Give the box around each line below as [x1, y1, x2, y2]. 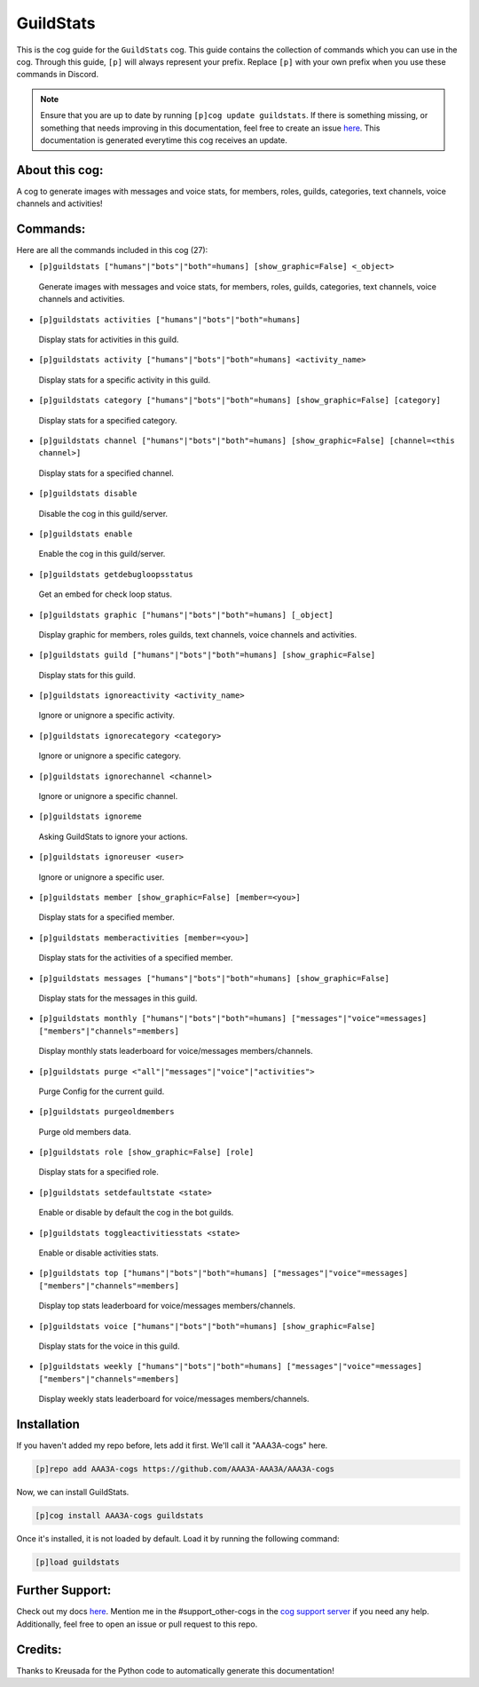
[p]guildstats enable [38, 528, 133, 539]
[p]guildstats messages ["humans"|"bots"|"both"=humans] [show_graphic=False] [38, 973, 390, 983]
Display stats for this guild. [38, 669, 137, 680]
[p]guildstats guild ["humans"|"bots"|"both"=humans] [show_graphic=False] [38, 650, 376, 661]
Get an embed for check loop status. [38, 589, 173, 599]
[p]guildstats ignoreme [38, 812, 142, 821]
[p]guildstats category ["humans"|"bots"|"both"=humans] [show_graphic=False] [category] [38, 395, 441, 406]
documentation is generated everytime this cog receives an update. [40, 134, 288, 146]
